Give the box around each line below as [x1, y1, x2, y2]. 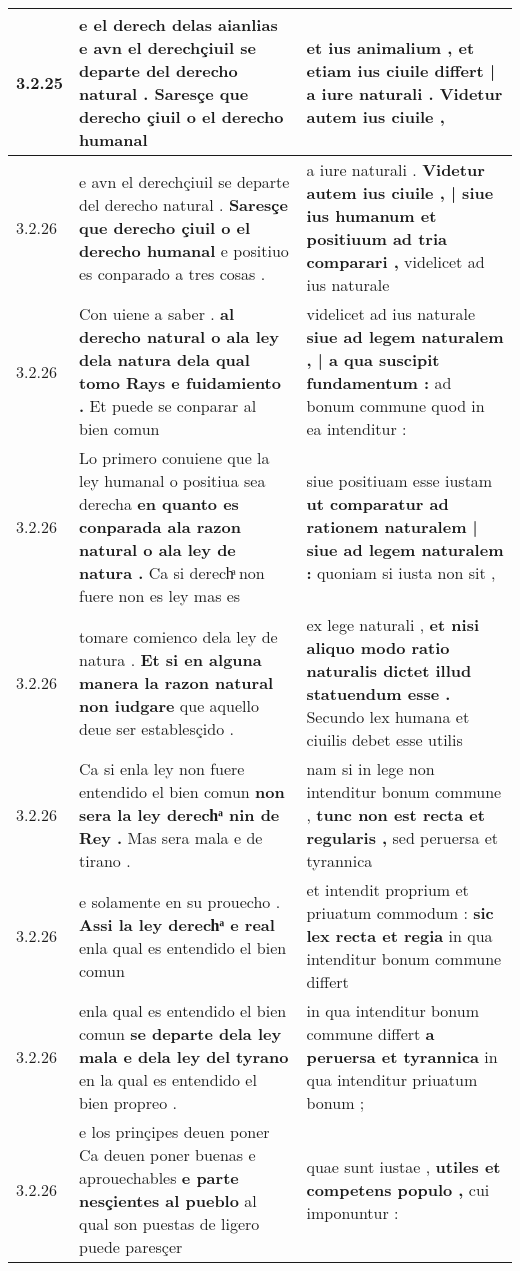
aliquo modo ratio [306, 636, 450, 659]
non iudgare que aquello [79, 693, 259, 717]
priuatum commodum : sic [306, 901, 494, 924]
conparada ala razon [79, 515, 241, 538]
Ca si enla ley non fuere [79, 757, 245, 780]
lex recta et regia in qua [306, 924, 493, 947]
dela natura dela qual [79, 348, 250, 371]
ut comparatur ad [306, 492, 449, 515]
